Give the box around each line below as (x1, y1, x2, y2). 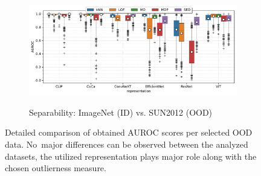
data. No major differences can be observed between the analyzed (5, 137, 248, 150)
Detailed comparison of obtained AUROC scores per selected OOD (5, 126, 253, 139)
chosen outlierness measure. (5, 162, 106, 174)
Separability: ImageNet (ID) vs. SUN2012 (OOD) (29, 105, 213, 118)
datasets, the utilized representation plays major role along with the (5, 149, 257, 162)
